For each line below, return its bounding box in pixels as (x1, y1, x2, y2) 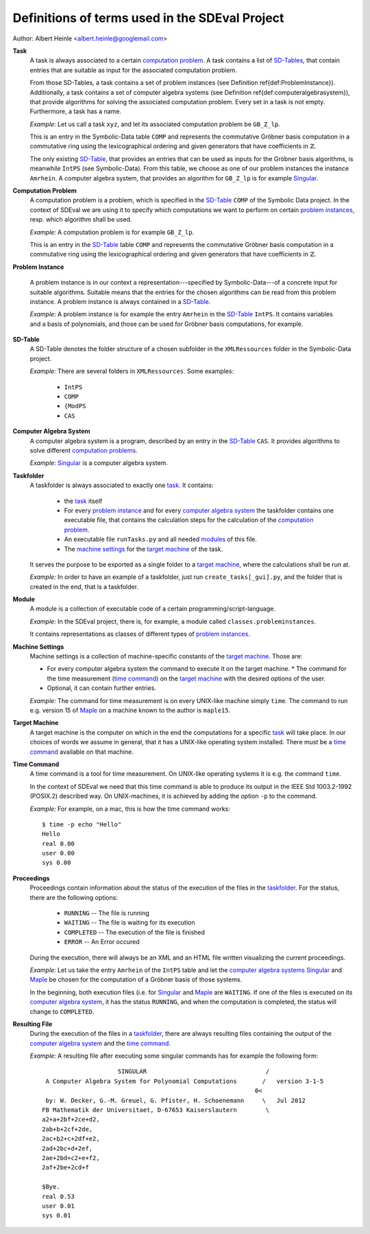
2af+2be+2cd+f (42, 1163, 89, 1172)
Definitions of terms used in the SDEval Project (12, 10, 284, 25)
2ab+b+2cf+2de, (42, 1125, 93, 1133)
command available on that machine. (29, 748, 134, 756)
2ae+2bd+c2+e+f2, (42, 1154, 100, 1162)
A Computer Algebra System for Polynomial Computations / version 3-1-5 (45, 1077, 324, 1085)
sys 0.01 (42, 1211, 71, 1220)
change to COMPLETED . (29, 1007, 95, 1015)
